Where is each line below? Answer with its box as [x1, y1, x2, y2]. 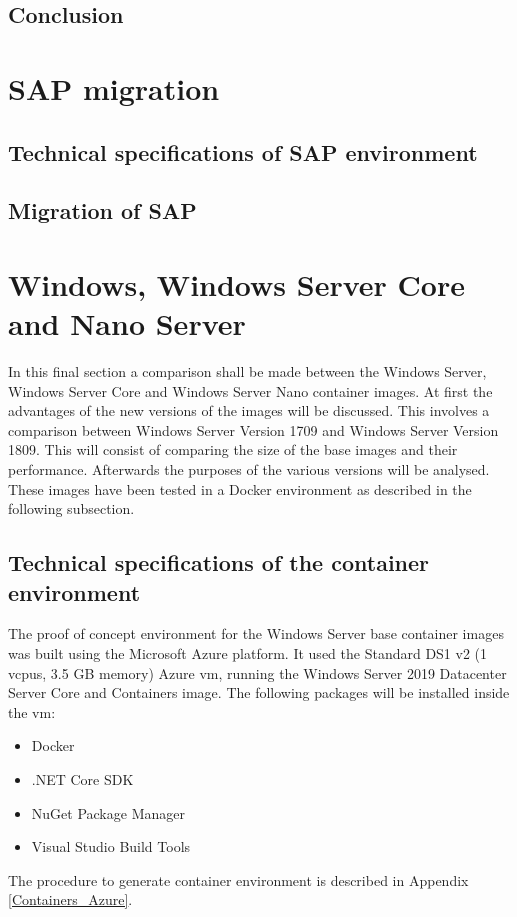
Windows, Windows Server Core [8, 263, 465, 304]
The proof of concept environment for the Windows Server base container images [8, 623, 504, 644]
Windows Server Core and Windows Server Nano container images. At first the [8, 380, 493, 401]
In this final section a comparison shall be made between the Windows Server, [8, 361, 487, 382]
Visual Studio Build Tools [31, 836, 191, 857]
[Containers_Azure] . [8, 889, 133, 910]
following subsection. [8, 498, 135, 519]
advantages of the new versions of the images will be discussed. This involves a [8, 400, 490, 421]
